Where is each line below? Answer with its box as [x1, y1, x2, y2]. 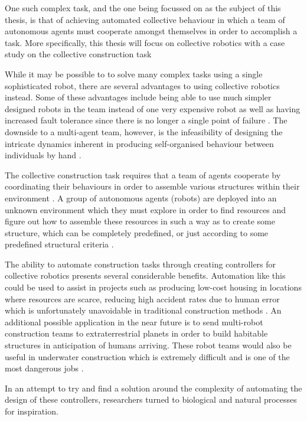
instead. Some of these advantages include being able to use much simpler [5, 91, 272, 103]
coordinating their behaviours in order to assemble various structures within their [5, 180, 300, 192]
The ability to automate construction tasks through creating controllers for [5, 257, 276, 270]
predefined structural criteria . [5, 238, 114, 250]
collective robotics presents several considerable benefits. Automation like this [5, 269, 286, 282]
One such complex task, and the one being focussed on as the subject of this [5, 2, 281, 14]
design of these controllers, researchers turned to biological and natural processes [5, 393, 297, 406]
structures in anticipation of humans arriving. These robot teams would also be [5, 339, 292, 351]
